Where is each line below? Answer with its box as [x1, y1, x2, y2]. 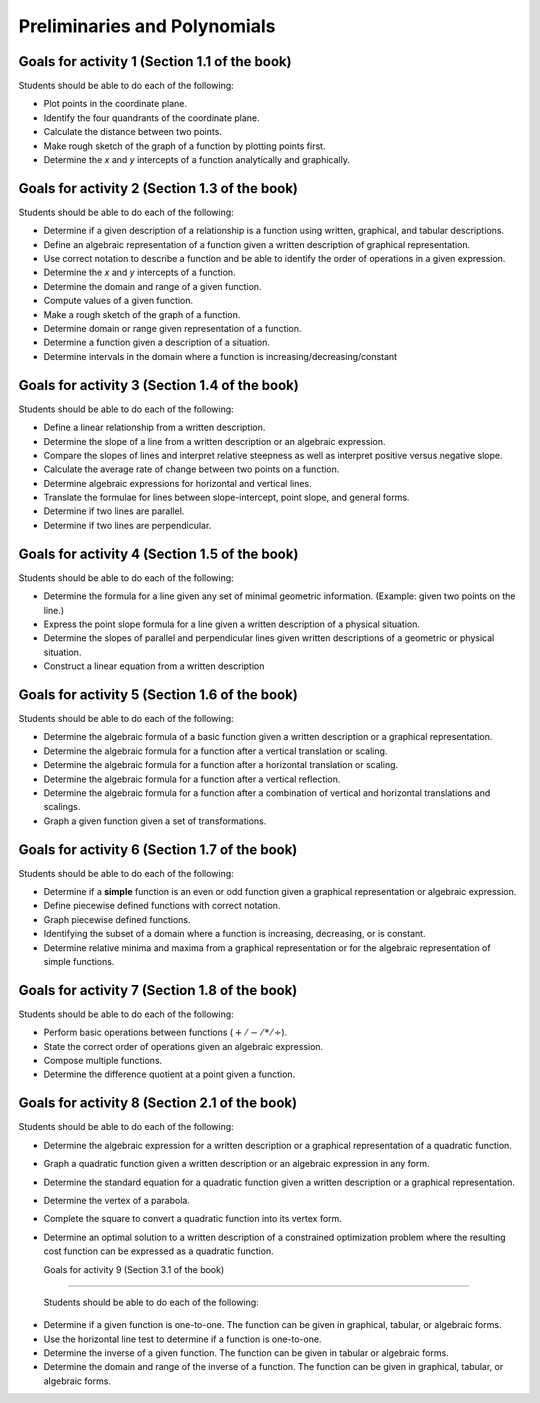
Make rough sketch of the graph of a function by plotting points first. [43, 140, 326, 152]
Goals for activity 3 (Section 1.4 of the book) [18, 376, 299, 394]
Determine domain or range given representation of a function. [43, 323, 302, 335]
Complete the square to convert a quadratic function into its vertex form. [43, 1213, 342, 1225]
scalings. [43, 801, 81, 813]
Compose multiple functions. [43, 1055, 163, 1067]
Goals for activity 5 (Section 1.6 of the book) [18, 686, 299, 703]
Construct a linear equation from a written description [43, 660, 265, 672]
